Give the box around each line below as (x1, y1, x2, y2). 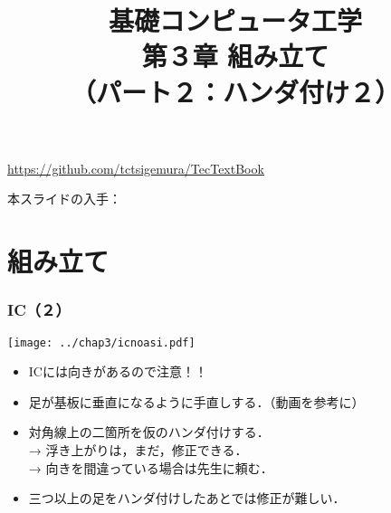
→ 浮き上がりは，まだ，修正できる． (28, 440, 248, 459)
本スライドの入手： (7, 189, 121, 208)
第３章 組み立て (141, 37, 329, 74)
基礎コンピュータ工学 (108, 2, 362, 39)
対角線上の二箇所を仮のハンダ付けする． (28, 423, 270, 442)
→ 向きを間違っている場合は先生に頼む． (28, 458, 273, 477)
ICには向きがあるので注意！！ (28, 362, 207, 381)
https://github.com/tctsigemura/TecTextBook (7, 158, 264, 177)
